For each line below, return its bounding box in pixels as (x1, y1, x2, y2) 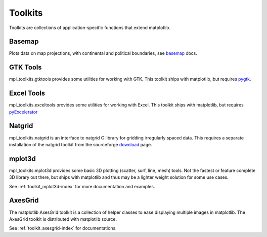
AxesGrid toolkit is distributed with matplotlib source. (9, 216, 117, 222)
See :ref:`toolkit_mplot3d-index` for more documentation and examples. (9, 183, 155, 189)
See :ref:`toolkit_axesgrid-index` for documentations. (9, 225, 117, 231)
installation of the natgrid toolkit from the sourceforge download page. (9, 141, 152, 147)
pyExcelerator (9, 109, 38, 115)
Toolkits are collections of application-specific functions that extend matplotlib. (9, 25, 171, 31)
